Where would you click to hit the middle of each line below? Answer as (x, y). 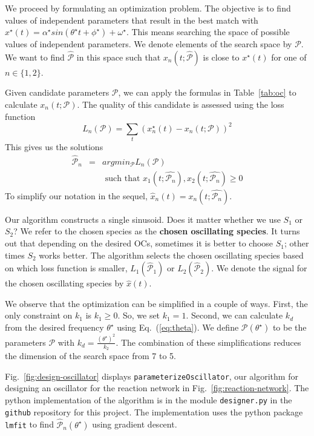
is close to (221, 57)
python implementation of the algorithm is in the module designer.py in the (149, 399)
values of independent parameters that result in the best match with (132, 20)
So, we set (141, 315)
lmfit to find (29, 424)
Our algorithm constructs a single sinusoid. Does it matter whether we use (143, 219)
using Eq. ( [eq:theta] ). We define (178, 327)
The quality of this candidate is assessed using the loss (183, 104)
